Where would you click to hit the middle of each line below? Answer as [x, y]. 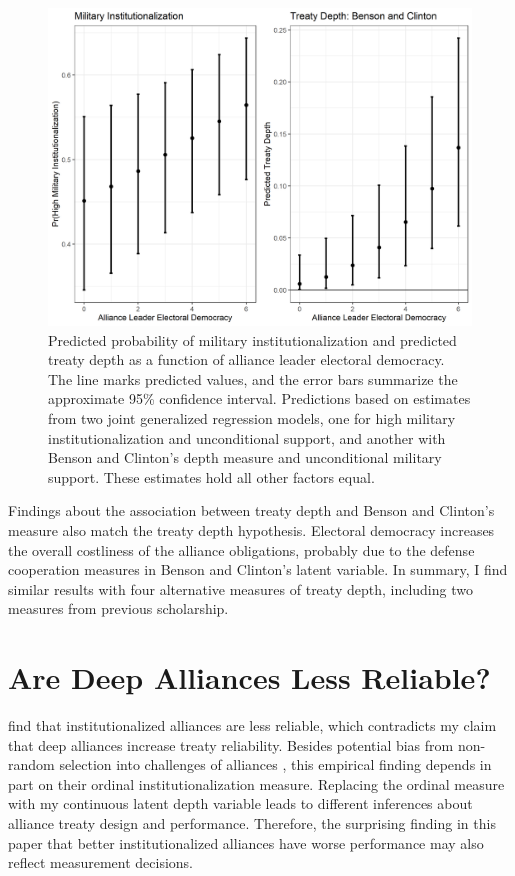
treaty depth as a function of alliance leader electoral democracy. [246, 359]
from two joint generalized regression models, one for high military [252, 417]
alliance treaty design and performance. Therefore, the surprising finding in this [252, 823]
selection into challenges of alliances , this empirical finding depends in [275, 764]
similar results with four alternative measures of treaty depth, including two [240, 588]
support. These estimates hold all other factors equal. [211, 476]
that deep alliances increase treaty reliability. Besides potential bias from [231, 744]
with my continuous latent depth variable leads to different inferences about [240, 803]
